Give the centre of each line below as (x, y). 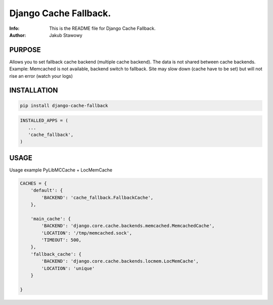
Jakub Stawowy (66, 35)
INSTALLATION (34, 90)
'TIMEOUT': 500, (61, 240)
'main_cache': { (51, 219)
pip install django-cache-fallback (64, 105)
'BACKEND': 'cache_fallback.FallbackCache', (97, 198)
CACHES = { (33, 183)
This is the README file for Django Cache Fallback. (103, 28)
